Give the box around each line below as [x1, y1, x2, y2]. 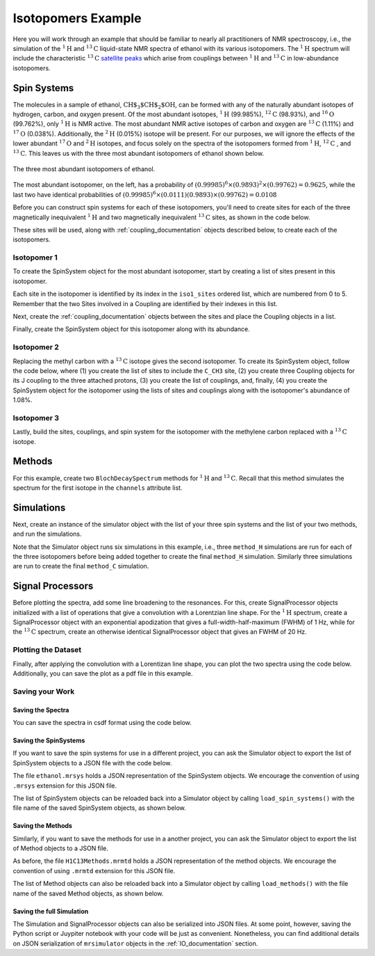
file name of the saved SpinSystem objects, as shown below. [12, 804, 187, 812]
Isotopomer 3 [12, 413, 59, 422]
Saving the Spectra [12, 706, 69, 714]
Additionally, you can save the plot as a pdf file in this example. [12, 669, 194, 678]
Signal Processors [12, 580, 94, 592]
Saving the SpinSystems [12, 736, 85, 744]
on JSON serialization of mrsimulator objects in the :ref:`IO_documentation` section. [12, 939, 258, 948]
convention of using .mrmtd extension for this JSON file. [12, 866, 176, 875]
